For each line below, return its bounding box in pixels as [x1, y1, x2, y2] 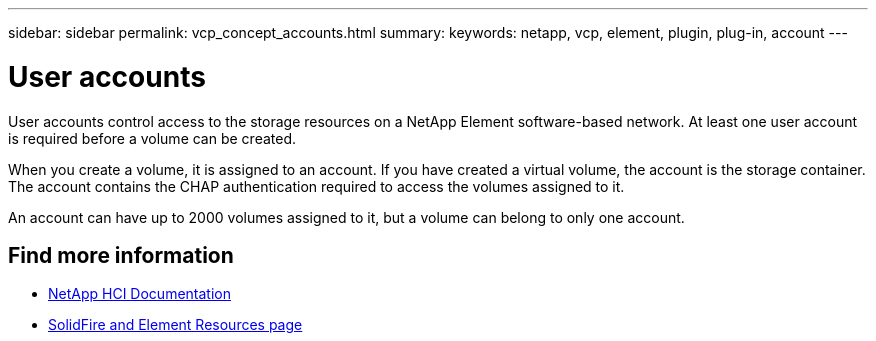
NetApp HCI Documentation [48, 285, 231, 303]
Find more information [8, 242, 234, 268]
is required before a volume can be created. [8, 129, 297, 147]
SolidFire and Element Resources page [48, 316, 303, 334]
